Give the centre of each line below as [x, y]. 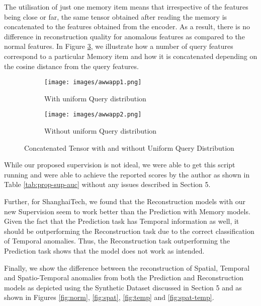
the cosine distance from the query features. [71, 66]
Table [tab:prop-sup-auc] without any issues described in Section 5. [107, 184]
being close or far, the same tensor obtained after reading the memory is [116, 16]
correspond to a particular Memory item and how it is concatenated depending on [131, 56]
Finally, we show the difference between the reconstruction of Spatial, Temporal [127, 267]
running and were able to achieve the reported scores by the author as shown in [127, 174]
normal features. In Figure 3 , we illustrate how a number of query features [119, 46]
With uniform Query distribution [95, 98]
